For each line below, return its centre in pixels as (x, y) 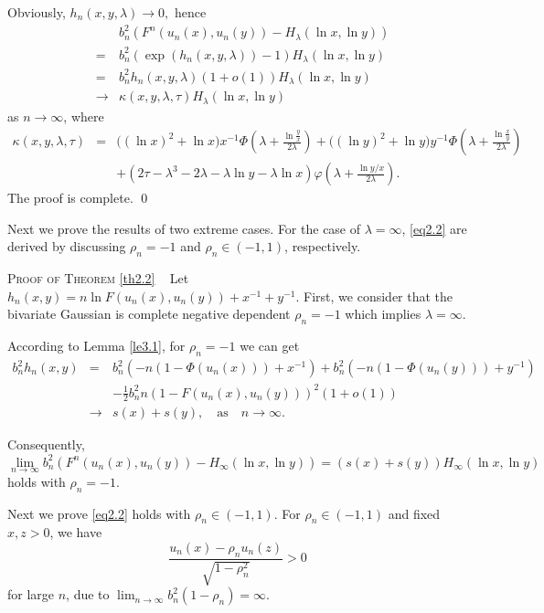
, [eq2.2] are (434, 228)
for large (31, 594)
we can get (270, 346)
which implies (383, 314)
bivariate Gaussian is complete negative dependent (149, 314)
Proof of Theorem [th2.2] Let (98, 278)
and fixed (414, 513)
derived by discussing (67, 246)
